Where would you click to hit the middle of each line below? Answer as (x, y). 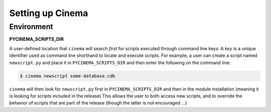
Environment (31, 27)
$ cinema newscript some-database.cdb (67, 76)
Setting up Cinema (49, 13)
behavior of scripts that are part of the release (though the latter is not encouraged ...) (98, 103)
